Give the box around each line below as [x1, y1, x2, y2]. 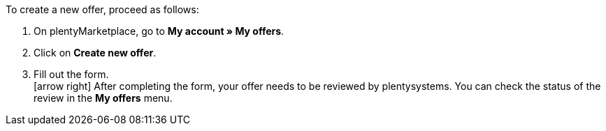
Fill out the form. [34, 68, 109, 80]
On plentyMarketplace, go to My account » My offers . [34, 25, 284, 37]
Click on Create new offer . [34, 47, 157, 59]
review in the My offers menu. [34, 92, 173, 104]
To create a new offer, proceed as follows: [6, 3, 199, 15]
